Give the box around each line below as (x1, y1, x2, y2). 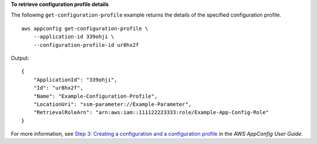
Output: (11, 54, 29, 61)
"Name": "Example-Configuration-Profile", (33, 92, 158, 100)
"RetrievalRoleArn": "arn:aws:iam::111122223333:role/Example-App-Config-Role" (33, 109, 269, 116)
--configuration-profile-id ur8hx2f (33, 42, 139, 48)
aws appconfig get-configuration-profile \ (21, 25, 149, 32)
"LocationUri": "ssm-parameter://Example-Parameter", (33, 101, 192, 108)
